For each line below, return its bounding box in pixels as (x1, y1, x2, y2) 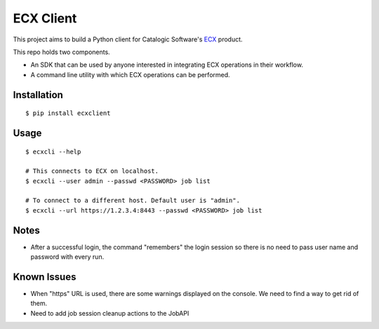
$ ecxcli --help (25, 147, 81, 156)
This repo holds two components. (13, 48, 110, 56)
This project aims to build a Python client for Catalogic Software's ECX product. (13, 35, 243, 43)
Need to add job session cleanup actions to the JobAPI (30, 309, 189, 317)
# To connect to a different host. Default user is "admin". (25, 196, 240, 205)
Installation (13, 88, 63, 101)
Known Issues (13, 271, 77, 283)
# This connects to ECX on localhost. (25, 167, 159, 175)
